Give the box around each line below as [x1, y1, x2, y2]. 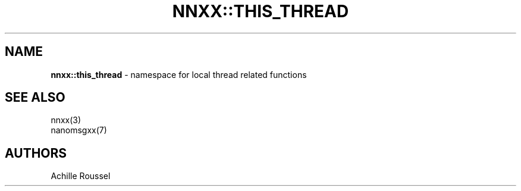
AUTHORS [5, 145, 67, 161]
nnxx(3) [51, 115, 81, 126]
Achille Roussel [51, 171, 111, 181]
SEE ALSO [5, 90, 65, 105]
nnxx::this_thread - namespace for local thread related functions [51, 69, 307, 80]
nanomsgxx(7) [51, 125, 107, 136]
